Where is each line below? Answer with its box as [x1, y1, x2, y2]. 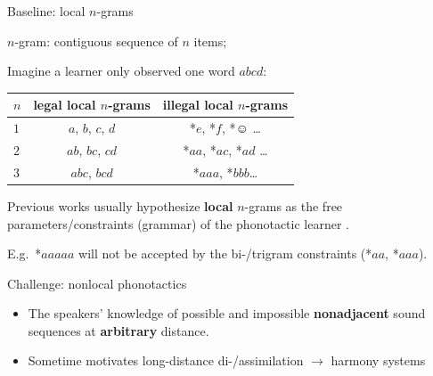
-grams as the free [244, 196, 343, 215]
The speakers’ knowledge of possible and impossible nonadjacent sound [28, 304, 426, 323]
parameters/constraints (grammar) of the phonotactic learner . [7, 214, 349, 233]
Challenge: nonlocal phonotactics [7, 274, 187, 292]
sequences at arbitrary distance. [28, 321, 209, 339]
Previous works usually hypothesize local [7, 196, 233, 215]
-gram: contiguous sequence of [14, 31, 178, 50]
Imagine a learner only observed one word [7, 61, 235, 80]
